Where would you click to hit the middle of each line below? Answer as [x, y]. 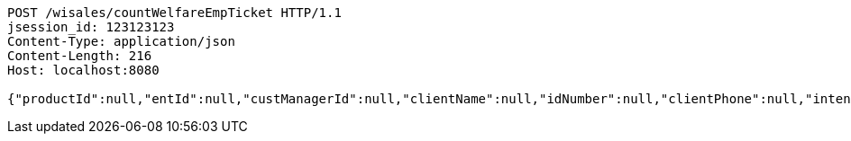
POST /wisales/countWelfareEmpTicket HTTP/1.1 [174, 13]
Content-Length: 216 [80, 56]
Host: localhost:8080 [83, 70]
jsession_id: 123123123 [91, 27]
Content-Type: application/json [121, 41]
